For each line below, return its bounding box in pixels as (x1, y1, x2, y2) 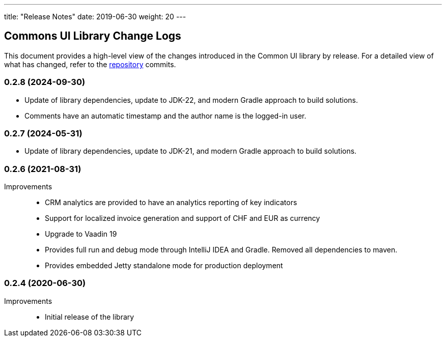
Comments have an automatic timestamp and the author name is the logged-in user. (24, 111, 306, 120)
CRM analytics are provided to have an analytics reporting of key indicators (45, 198, 297, 207)
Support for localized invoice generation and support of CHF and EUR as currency (45, 214, 320, 223)
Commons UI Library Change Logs (4, 30, 181, 43)
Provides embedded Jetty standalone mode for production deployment (45, 261, 283, 270)
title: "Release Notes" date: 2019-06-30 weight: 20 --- (4, 12, 186, 21)
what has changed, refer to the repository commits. (4, 60, 176, 69)
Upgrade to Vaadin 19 (45, 230, 117, 239)
